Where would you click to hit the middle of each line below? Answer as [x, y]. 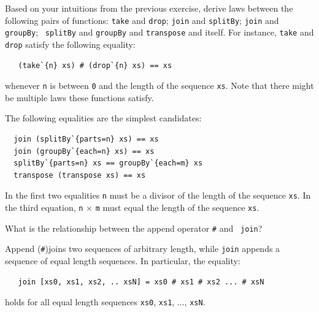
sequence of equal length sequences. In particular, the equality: [123, 261]
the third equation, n [44, 207]
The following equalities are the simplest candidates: [103, 118]
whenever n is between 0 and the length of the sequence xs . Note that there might [159, 86]
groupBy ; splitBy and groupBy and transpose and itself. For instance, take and [159, 32]
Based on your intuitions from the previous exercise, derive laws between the [149, 8]
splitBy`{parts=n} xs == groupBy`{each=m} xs [108, 163]
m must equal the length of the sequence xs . [177, 207]
